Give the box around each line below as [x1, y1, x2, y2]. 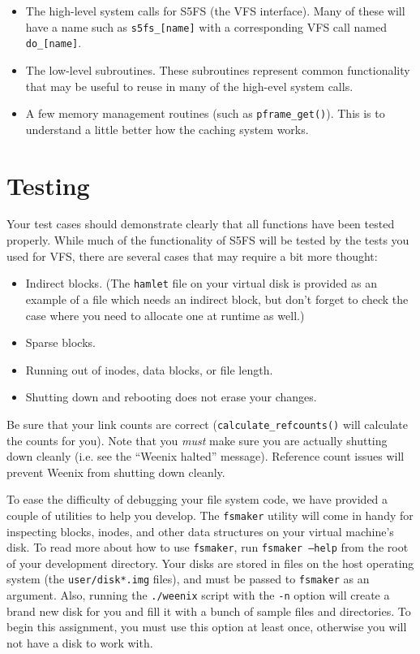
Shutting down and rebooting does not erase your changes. [25, 388, 317, 405]
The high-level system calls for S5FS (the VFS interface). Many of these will [25, 2, 405, 19]
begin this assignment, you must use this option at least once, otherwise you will [6, 618, 407, 635]
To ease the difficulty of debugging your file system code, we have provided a [6, 491, 388, 508]
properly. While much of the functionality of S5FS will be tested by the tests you [6, 232, 409, 249]
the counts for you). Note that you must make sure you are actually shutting [6, 431, 388, 448]
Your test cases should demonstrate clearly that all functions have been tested [6, 215, 395, 232]
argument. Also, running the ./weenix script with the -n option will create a [6, 587, 390, 604]
